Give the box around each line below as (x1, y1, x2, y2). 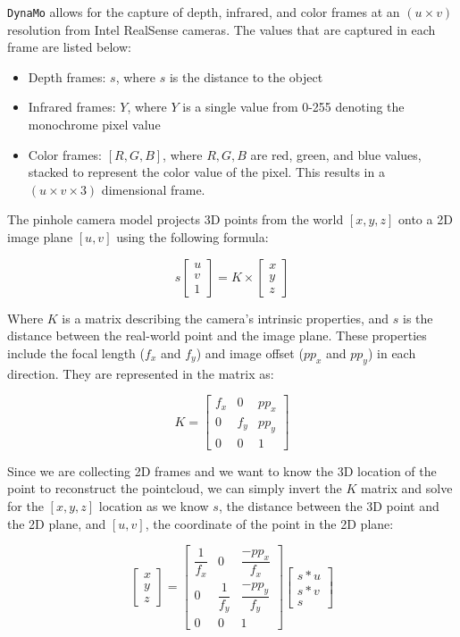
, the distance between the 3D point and (218, 497, 439, 515)
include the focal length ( (7, 343, 146, 362)
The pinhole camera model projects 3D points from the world (7, 210, 344, 229)
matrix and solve (361, 479, 453, 498)
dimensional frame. (101, 180, 205, 198)
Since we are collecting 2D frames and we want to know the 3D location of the (7, 461, 437, 480)
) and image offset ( (196, 343, 304, 362)
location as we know (98, 497, 209, 515)
